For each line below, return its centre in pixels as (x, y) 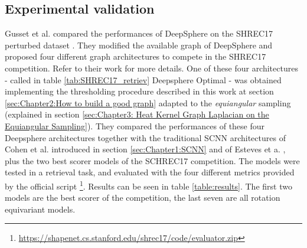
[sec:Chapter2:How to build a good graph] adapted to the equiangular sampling (148, 102)
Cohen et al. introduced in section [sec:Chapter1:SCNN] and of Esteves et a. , (145, 149)
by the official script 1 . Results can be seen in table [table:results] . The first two (148, 185)
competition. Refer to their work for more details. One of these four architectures (151, 68)
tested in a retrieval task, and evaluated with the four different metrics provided (150, 172)
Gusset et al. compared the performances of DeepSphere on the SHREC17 (139, 33)
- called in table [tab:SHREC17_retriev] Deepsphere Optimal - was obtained (143, 79)
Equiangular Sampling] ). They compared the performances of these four (135, 125)
